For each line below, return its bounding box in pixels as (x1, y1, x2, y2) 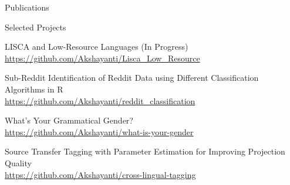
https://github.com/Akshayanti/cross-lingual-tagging (5, 168, 196, 180)
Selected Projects (5, 20, 66, 33)
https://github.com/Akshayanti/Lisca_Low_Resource (5, 52, 200, 64)
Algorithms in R (5, 83, 63, 95)
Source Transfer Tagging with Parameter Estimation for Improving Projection (5, 145, 285, 157)
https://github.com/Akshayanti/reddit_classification (5, 94, 195, 107)
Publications (5, 1, 49, 13)
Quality (5, 156, 32, 169)
